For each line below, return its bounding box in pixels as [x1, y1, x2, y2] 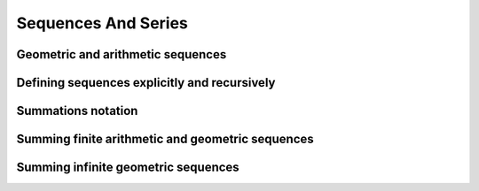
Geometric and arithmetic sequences [16, 47, 227, 62]
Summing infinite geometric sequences [16, 160, 239, 175]
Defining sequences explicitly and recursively [16, 75, 276, 90]
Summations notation [16, 103, 138, 118]
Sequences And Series [16, 13, 188, 33]
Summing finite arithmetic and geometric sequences [16, 132, 314, 147]
